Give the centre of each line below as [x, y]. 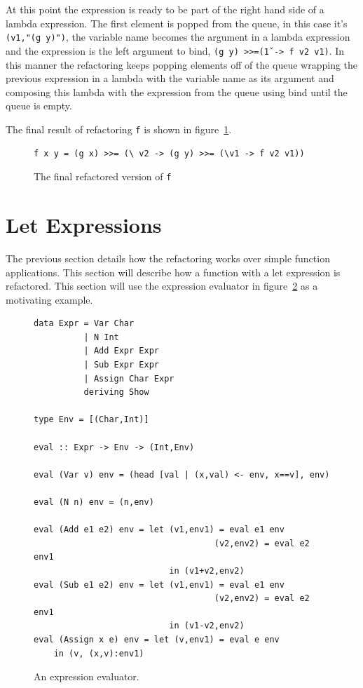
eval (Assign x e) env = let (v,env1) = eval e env [157, 639]
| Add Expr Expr [121, 351]
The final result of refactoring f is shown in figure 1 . [119, 129]
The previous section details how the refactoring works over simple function [168, 258]
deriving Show [116, 392]
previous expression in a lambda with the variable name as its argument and [170, 78]
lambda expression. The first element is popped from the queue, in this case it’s [177, 23]
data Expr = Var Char [84, 324]
